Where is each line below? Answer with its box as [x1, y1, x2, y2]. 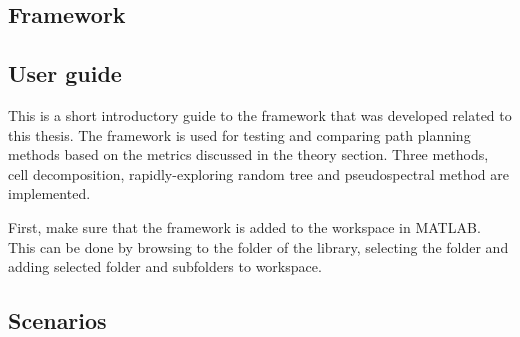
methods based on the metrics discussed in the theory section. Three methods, [8, 144, 489, 165]
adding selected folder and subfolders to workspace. [8, 256, 322, 277]
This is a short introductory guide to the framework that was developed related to [8, 104, 512, 125]
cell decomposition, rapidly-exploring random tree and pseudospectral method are [8, 163, 510, 184]
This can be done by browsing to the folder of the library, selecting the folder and [8, 236, 509, 257]
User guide [8, 58, 122, 89]
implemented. [8, 183, 91, 204]
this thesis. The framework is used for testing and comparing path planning [8, 124, 471, 145]
